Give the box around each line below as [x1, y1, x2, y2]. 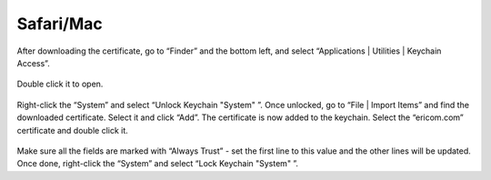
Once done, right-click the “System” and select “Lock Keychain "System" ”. [16, 158, 299, 169]
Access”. [16, 57, 50, 68]
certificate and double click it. [16, 125, 129, 135]
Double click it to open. [16, 78, 104, 90]
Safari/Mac [16, 14, 104, 34]
